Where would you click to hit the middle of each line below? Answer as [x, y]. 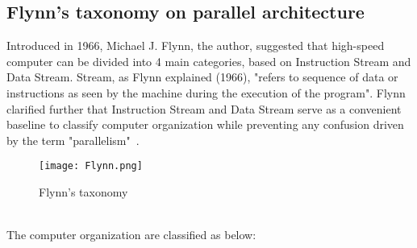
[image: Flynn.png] [91, 166]
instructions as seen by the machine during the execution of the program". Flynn [206, 92]
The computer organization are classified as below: [131, 235]
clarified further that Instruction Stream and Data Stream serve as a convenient [204, 108]
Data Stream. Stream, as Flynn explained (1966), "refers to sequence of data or [202, 77]
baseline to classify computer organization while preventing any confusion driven [205, 124]
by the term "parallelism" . [73, 140]
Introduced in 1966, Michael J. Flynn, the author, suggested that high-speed [196, 45]
